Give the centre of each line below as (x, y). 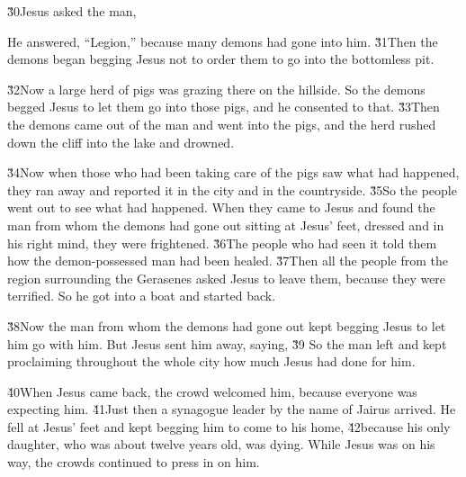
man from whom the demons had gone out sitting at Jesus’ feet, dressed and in (226, 225)
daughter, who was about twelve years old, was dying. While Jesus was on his (221, 444)
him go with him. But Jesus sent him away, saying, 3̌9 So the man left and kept (227, 343)
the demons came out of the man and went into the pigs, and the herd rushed (222, 124)
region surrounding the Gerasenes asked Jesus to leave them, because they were (227, 278)
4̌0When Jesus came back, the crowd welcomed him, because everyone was (212, 391)
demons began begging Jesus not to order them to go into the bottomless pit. (221, 59)
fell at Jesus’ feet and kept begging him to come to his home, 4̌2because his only (229, 426)
